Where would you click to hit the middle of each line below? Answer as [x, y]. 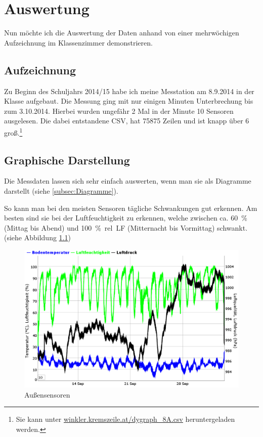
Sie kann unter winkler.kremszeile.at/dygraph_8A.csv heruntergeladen [125, 419]
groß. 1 [13, 132]
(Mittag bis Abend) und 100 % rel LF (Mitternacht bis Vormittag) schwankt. [126, 227]
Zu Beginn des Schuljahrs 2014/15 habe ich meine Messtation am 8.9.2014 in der [129, 91]
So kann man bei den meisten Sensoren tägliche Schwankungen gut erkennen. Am [131, 208]
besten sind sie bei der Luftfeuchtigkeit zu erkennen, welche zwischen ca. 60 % [126, 218]
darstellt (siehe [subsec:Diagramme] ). [61, 190]
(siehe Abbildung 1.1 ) [37, 237]
